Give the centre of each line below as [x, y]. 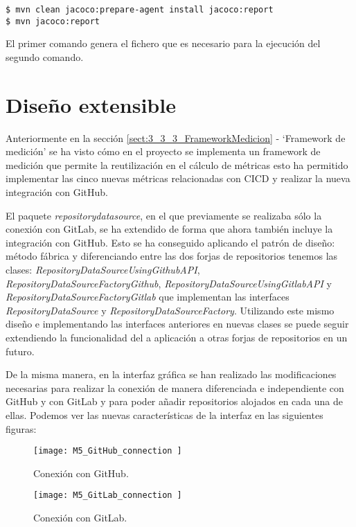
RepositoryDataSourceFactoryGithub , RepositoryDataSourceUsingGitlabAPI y [169, 283]
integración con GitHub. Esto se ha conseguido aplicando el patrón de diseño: [170, 242]
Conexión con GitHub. [81, 473]
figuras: [21, 428]
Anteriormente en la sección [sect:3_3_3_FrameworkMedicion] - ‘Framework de [176, 137]
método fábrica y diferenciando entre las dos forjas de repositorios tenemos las [172, 256]
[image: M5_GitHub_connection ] [108, 451]
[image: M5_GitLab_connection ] [108, 495]
